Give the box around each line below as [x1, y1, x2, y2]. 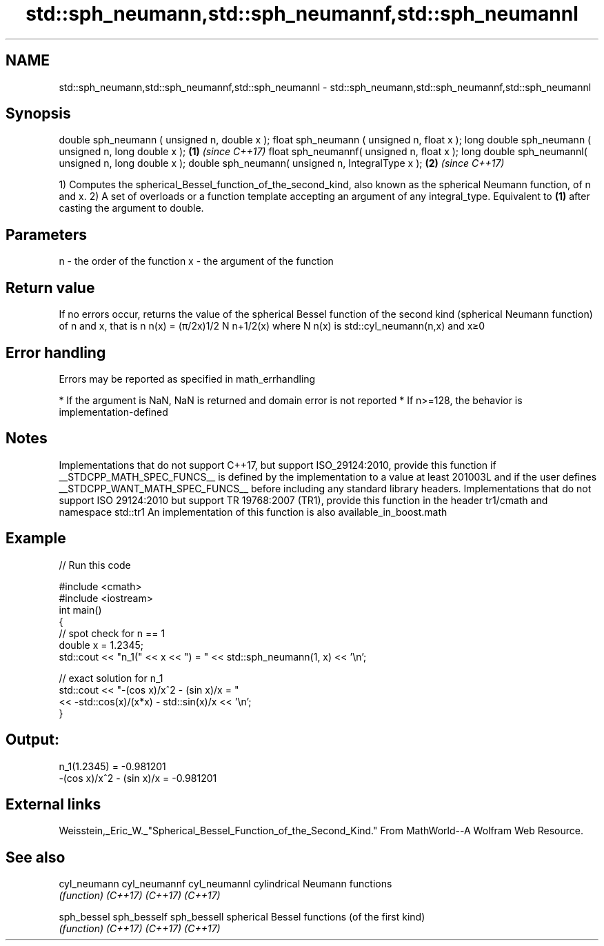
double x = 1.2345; [59, 638, 143, 651]
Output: [6, 731, 59, 749]
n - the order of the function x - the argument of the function [59, 255, 334, 268]
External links [6, 795, 101, 813]
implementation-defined [59, 405, 168, 418]
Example [6, 530, 66, 547]
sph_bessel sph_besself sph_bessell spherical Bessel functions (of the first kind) [59, 911, 425, 923]
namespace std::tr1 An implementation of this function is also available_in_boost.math [59, 505, 447, 518]
